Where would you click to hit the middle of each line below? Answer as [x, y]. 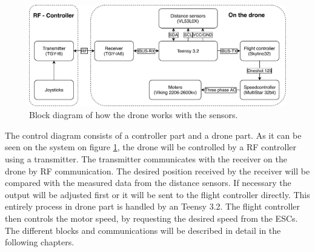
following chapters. [40, 242]
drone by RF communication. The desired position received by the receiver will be [157, 171]
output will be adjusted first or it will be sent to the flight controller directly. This [157, 194]
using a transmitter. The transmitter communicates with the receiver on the [146, 159]
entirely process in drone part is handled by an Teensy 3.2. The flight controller [153, 206]
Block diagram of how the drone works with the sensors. [134, 115]
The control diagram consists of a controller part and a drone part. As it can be [153, 135]
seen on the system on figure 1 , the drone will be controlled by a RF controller [151, 147]
